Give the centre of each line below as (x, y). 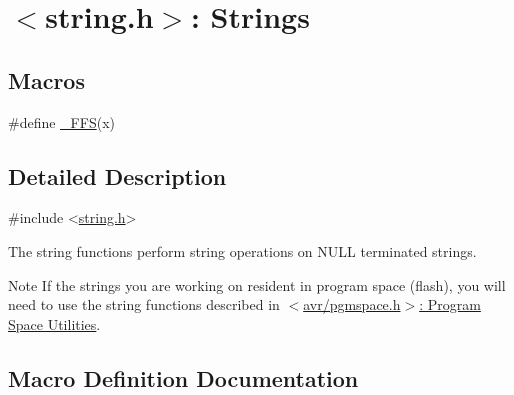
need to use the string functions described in (144, 304)
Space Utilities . (54, 323)
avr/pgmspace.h (352, 304)
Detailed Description (117, 175)
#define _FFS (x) (61, 121)
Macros (46, 79)
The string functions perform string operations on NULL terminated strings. (242, 250)
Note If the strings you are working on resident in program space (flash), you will (257, 284)
